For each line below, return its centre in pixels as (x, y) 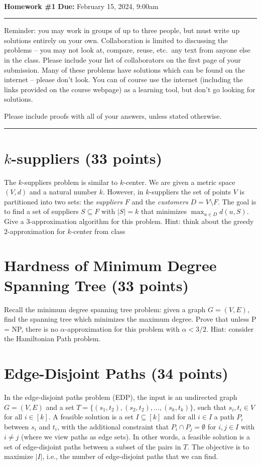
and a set (60, 407)
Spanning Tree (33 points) (97, 285)
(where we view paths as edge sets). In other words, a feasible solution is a (135, 437)
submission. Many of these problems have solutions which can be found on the (124, 69)
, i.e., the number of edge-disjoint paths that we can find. (130, 456)
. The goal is (237, 201)
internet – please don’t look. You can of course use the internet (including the (123, 79)
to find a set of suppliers (41, 211)
